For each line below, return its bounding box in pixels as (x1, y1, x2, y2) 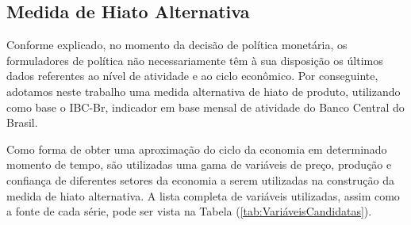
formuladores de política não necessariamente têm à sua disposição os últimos (6, 51, 383, 68)
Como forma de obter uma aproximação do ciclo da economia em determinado (6, 140, 387, 157)
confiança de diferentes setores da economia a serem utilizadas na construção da (6, 171, 395, 188)
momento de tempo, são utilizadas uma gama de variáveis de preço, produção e (6, 156, 392, 173)
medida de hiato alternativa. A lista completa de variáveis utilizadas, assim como (6, 187, 400, 204)
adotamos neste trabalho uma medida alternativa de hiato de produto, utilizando (6, 82, 401, 99)
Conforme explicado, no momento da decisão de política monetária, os (6, 36, 348, 53)
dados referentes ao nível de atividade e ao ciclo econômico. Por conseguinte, (6, 67, 378, 84)
